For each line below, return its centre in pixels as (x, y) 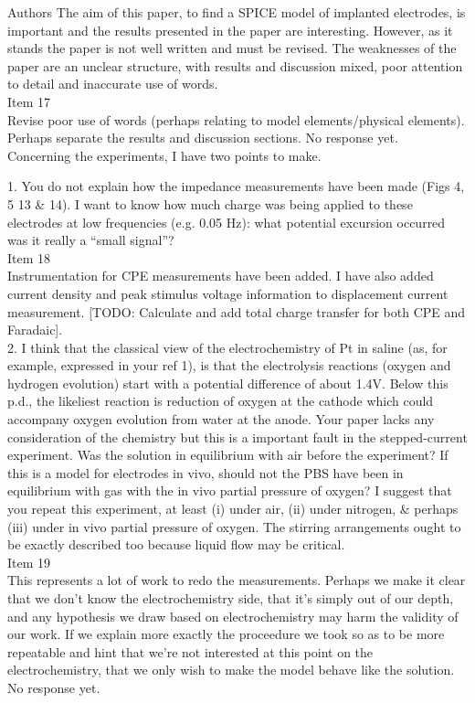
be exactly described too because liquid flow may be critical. (176, 544)
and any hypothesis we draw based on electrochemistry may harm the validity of (233, 616)
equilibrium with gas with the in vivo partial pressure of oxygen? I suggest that (230, 490)
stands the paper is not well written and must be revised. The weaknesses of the (232, 48)
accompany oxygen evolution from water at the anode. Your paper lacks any (221, 419)
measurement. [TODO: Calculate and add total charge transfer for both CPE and (237, 311)
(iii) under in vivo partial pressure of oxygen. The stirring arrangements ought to (234, 526)
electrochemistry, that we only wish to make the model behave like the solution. (231, 670)
